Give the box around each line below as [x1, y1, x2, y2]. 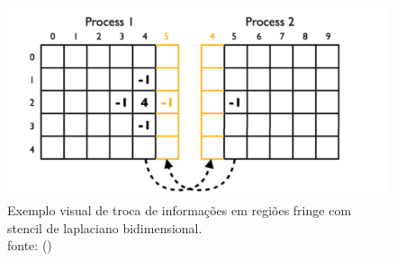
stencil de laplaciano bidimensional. [7, 218, 202, 237]
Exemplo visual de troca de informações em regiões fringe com [7, 201, 352, 219]
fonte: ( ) [7, 236, 52, 255]
